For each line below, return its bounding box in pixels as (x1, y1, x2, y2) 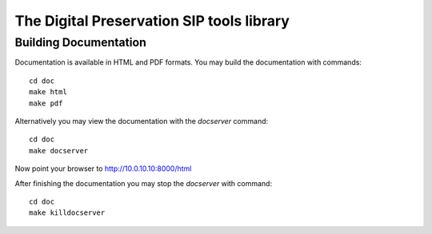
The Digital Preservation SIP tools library (14, 12, 290, 30)
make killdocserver (29, 208, 106, 217)
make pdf (29, 98, 63, 108)
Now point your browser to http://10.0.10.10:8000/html (14, 164, 192, 173)
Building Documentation (14, 35, 147, 50)
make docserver (29, 146, 89, 155)
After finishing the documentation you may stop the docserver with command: (14, 178, 272, 188)
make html (29, 88, 67, 97)
